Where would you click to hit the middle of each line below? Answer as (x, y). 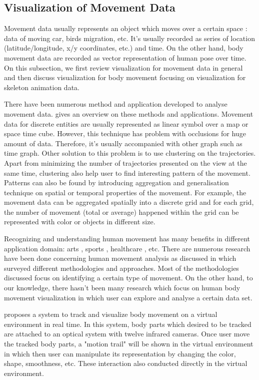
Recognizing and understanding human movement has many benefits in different (127, 239)
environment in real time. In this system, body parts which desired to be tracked (128, 324)
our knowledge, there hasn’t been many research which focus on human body (122, 288)
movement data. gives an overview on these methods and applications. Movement (129, 113)
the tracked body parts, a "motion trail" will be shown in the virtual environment (129, 344)
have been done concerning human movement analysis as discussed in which (120, 258)
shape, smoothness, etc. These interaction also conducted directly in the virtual (126, 363)
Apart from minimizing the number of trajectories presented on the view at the (125, 162)
